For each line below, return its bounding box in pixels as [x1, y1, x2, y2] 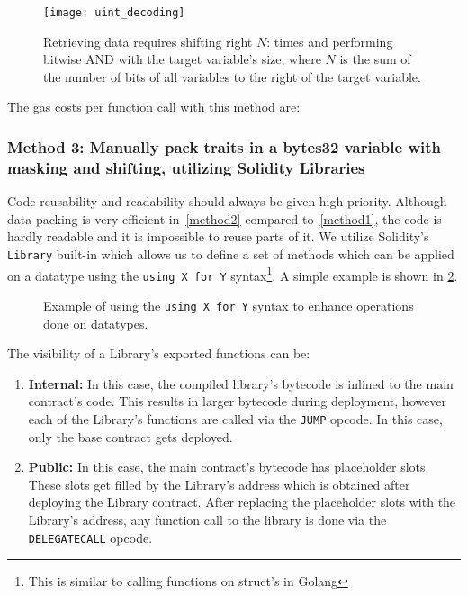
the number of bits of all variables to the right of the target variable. [43, 67, 421, 86]
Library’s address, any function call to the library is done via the [28, 510, 387, 528]
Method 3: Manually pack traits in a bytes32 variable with [7, 135, 441, 158]
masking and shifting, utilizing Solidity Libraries [7, 156, 365, 178]
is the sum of [339, 50, 411, 68]
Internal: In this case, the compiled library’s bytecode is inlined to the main [28, 374, 454, 393]
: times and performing [266, 32, 393, 50]
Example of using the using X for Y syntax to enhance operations [43, 295, 414, 314]
